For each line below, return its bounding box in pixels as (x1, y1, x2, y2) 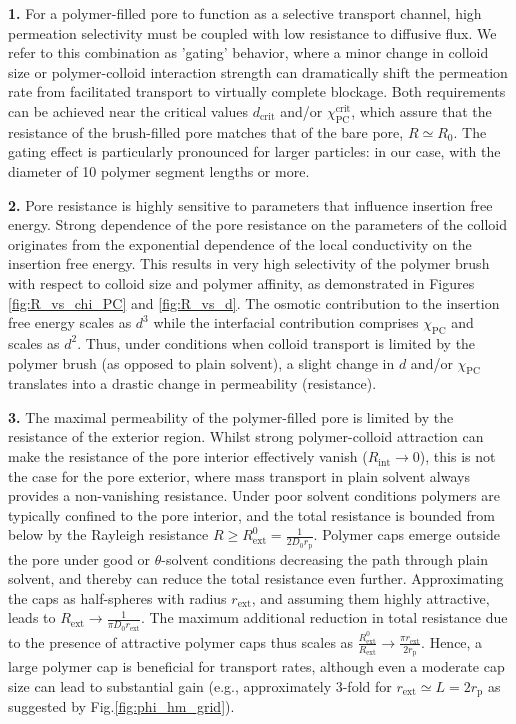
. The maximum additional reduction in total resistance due (140, 607, 508, 628)
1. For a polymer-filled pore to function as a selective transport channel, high (8, 3, 482, 23)
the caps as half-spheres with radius (8, 587, 227, 608)
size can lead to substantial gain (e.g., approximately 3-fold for (8, 675, 392, 696)
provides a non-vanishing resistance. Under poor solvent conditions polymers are (8, 485, 500, 506)
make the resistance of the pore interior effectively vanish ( (8, 446, 368, 467)
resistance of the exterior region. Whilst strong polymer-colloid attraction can (8, 426, 484, 447)
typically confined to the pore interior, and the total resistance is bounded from (8, 504, 495, 525)
